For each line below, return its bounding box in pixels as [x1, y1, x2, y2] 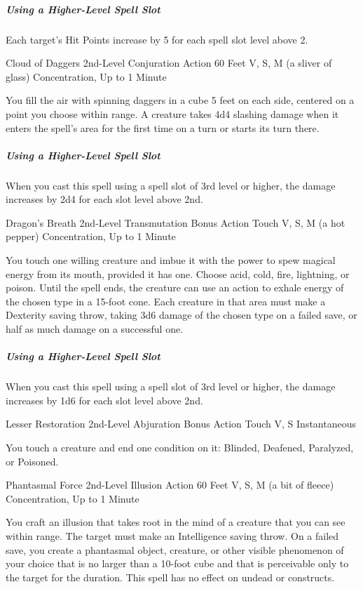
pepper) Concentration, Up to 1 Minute [6, 229, 176, 244]
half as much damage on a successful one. [6, 322, 184, 336]
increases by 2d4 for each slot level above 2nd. [6, 192, 203, 206]
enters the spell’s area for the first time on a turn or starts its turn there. [6, 120, 320, 135]
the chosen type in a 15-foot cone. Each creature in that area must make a [6, 293, 326, 308]
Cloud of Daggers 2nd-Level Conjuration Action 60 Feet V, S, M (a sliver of [6, 55, 332, 70]
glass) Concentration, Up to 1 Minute [6, 69, 167, 84]
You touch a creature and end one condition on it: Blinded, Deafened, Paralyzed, [6, 439, 354, 454]
